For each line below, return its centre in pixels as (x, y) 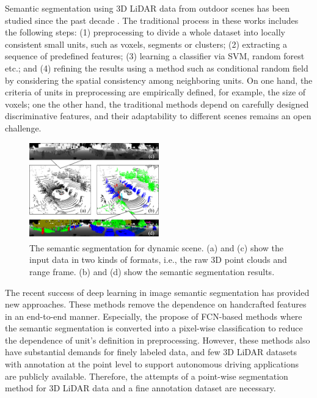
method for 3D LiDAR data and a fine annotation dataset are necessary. (140, 388)
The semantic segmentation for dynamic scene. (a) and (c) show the (157, 247)
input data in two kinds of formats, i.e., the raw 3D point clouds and (158, 260)
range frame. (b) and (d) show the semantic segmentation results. (152, 271)
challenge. (23, 127)
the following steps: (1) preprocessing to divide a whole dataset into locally (145, 32)
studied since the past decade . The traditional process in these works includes (152, 20)
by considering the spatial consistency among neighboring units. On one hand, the (159, 80)
